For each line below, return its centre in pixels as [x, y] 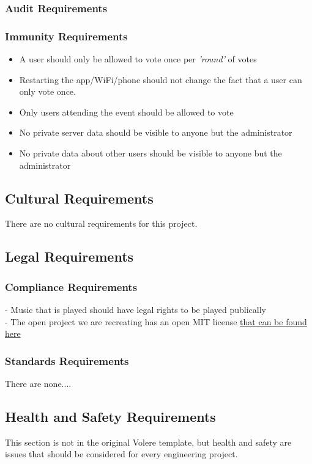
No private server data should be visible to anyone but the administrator [156, 132]
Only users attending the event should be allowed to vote [126, 112]
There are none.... [38, 384]
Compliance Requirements [71, 286]
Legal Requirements [69, 256]
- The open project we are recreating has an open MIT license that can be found [156, 321]
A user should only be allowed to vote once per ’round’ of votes [138, 59]
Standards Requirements [67, 360]
